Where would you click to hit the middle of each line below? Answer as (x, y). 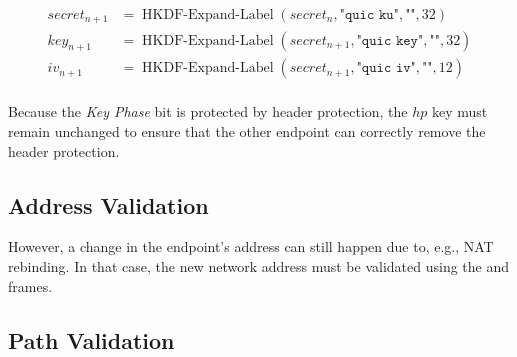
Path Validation (91, 339)
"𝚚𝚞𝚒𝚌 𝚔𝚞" (369, 15)
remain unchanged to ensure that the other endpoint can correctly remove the (247, 130)
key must (460, 111)
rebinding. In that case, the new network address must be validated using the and (259, 265)
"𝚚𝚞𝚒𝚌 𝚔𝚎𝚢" (390, 40)
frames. (30, 285)
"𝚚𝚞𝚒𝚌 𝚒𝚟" (386, 68)
